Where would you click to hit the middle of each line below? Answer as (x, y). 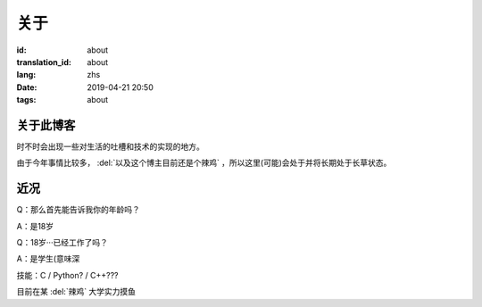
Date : (27, 87)
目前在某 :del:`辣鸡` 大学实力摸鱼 (76, 292)
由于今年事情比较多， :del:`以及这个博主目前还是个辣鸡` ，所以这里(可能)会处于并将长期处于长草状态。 (204, 163)
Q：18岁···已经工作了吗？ (62, 243)
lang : (26, 75)
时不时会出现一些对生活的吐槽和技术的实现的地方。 (110, 146)
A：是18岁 (35, 226)
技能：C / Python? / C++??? (67, 275)
